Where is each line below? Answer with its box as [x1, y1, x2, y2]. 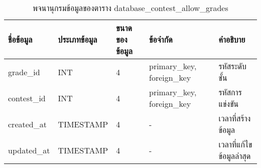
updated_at [8, 144, 50, 156]
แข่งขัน [218, 98, 239, 109]
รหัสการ [218, 86, 242, 98]
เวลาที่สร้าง [218, 112, 251, 124]
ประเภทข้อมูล [58, 34, 97, 45]
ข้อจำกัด [149, 34, 173, 45]
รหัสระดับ [218, 60, 246, 72]
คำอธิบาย [218, 34, 245, 45]
